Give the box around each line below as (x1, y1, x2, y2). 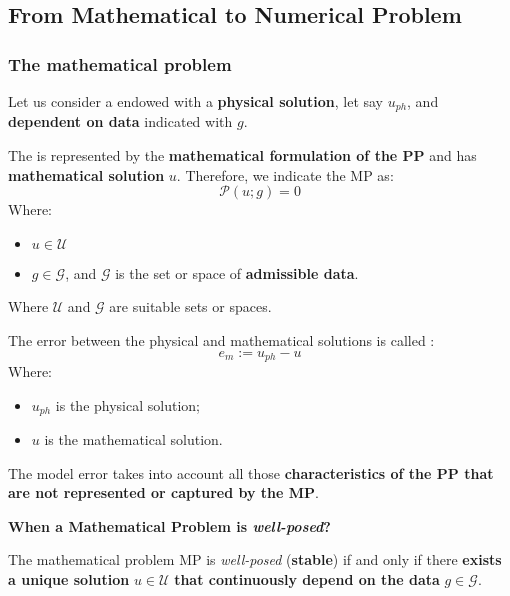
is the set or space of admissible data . (115, 262, 359, 283)
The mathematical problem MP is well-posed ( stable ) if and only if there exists (8, 549, 502, 570)
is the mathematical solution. (44, 429, 223, 450)
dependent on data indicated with (8, 111, 233, 132)
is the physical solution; (55, 394, 200, 415)
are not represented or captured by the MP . (8, 482, 319, 503)
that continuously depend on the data (174, 569, 440, 590)
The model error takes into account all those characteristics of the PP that (8, 462, 494, 483)
